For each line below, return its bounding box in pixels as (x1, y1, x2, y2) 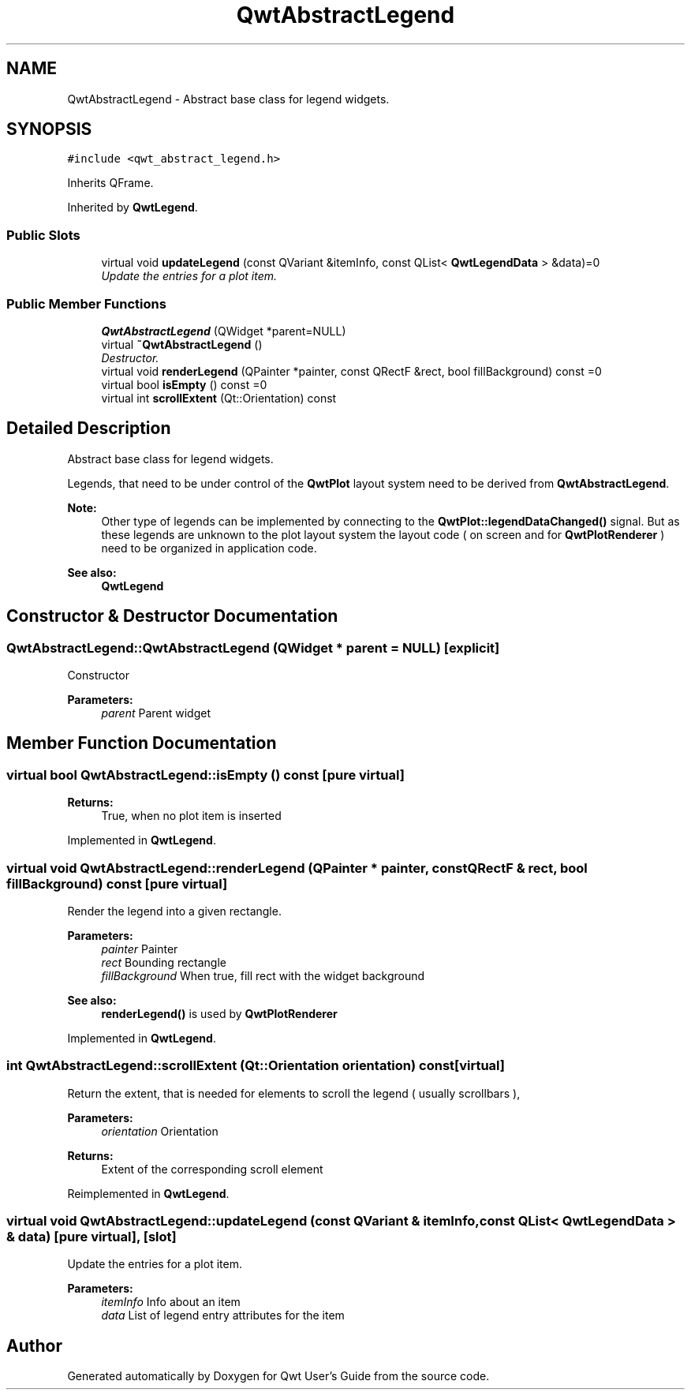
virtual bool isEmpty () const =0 (101, 377, 267, 391)
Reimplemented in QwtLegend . (67, 1186, 230, 1200)
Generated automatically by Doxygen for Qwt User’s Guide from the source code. (67, 1369, 490, 1383)
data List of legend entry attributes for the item (101, 1308, 345, 1323)
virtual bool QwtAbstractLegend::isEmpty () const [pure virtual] (6, 766, 405, 783)
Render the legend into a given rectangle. (67, 904, 282, 918)
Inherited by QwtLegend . (67, 200, 198, 215)
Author (6, 1335, 62, 1356)
